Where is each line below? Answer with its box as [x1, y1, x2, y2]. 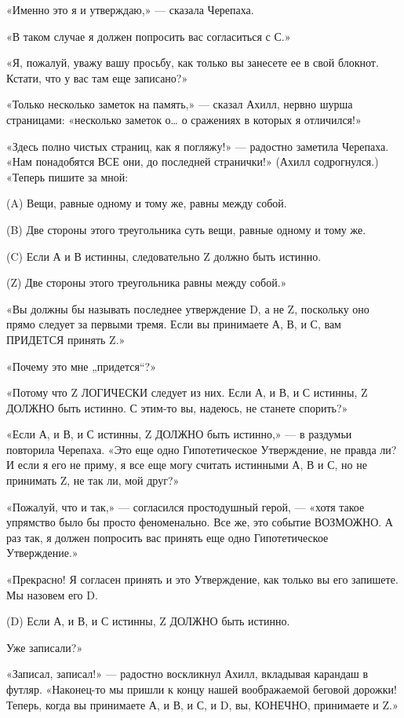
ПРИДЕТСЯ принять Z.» [6, 331, 126, 347]
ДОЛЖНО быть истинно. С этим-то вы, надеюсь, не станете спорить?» [6, 399, 348, 416]
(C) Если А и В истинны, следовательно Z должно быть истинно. [6, 247, 322, 264]
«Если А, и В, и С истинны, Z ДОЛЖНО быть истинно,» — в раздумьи [6, 426, 352, 442]
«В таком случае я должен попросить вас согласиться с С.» [6, 27, 291, 44]
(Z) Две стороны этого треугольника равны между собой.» [6, 274, 287, 291]
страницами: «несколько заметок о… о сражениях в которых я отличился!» [6, 111, 362, 127]
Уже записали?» [6, 639, 83, 655]
